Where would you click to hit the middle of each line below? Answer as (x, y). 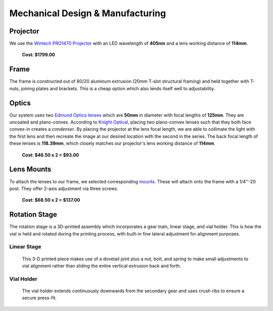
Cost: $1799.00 (39, 55)
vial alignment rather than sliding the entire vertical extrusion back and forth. (102, 265)
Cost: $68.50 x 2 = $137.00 (51, 200)
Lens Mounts (30, 169)
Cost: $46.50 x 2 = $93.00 (51, 155)
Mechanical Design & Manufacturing (88, 13)
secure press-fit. (39, 298)
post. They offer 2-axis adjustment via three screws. (64, 188)
